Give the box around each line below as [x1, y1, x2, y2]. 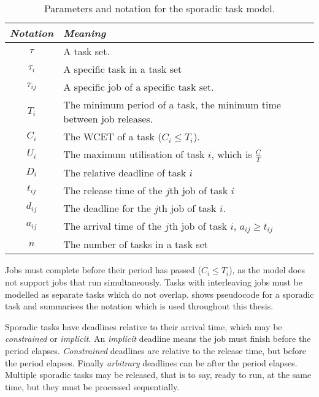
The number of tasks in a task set [63, 237, 209, 252]
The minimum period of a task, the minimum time [63, 97, 281, 112]
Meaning [63, 26, 106, 40]
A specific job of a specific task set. [63, 80, 214, 94]
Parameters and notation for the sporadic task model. [44, 1, 275, 15]
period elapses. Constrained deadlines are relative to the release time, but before [5, 344, 306, 357]
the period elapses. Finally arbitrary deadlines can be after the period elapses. [5, 356, 298, 369]
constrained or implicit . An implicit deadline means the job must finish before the [5, 332, 311, 345]
